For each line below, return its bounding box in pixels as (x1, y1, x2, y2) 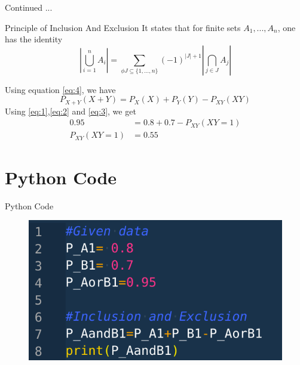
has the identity (5, 33, 63, 45)
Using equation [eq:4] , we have (5, 83, 116, 95)
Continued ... (5, 1, 53, 13)
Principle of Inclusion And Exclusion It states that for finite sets (5, 21, 241, 33)
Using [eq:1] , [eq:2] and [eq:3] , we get (5, 104, 136, 117)
